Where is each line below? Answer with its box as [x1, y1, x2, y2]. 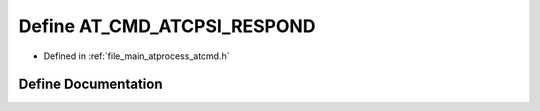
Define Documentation [18, 76, 163, 93]
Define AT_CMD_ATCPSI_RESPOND [18, 15, 316, 37]
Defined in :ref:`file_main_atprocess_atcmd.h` [43, 50, 230, 62]
